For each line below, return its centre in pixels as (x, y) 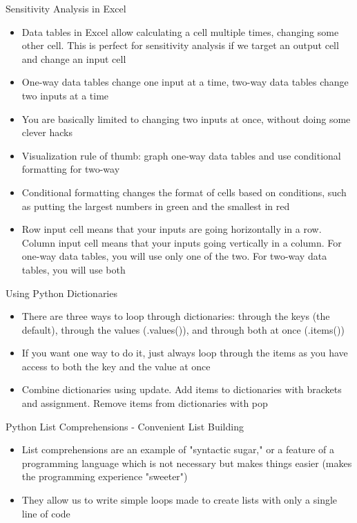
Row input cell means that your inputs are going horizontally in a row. (172, 229)
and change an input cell (74, 58)
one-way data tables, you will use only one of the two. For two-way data (174, 256)
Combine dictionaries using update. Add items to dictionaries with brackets (182, 389)
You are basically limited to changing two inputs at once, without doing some (186, 118)
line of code (46, 513)
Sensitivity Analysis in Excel (66, 8)
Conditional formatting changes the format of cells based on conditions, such (184, 192)
